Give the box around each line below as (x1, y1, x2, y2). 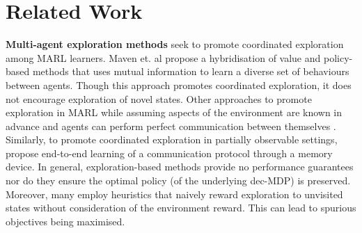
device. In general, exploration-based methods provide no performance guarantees (6, 159, 354, 174)
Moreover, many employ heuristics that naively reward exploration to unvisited (6, 186, 343, 201)
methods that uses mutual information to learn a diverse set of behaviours (32, 64, 349, 79)
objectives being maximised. (6, 214, 125, 228)
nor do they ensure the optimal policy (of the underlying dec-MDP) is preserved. (6, 173, 351, 188)
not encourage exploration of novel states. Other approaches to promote (6, 91, 312, 106)
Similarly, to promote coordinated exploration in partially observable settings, (6, 132, 338, 147)
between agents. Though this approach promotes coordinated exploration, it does (6, 77, 352, 92)
